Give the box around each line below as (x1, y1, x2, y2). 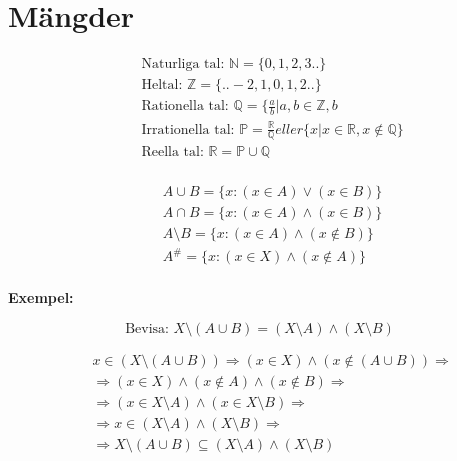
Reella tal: (141, 145, 204, 160)
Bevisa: (125, 321, 169, 336)
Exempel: (8, 287, 74, 308)
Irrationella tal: (141, 122, 235, 137)
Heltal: (141, 78, 183, 93)
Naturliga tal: (141, 57, 225, 72)
